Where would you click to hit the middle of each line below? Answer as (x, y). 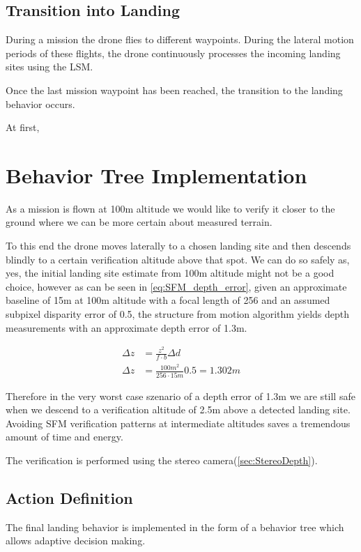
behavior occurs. (40, 103)
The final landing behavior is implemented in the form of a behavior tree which (175, 527)
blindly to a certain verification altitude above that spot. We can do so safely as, (178, 259)
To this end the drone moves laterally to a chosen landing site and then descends (178, 246)
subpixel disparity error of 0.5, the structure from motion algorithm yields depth (178, 314)
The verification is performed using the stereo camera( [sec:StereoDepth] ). (162, 460)
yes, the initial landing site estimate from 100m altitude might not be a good (170, 273)
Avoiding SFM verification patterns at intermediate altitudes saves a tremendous (178, 423)
